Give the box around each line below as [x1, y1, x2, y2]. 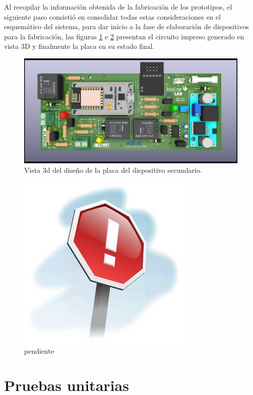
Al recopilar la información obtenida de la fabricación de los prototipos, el [4, 2, 232, 12]
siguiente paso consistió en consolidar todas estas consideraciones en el [4, 11, 221, 22]
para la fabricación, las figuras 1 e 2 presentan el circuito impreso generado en [4, 31, 244, 41]
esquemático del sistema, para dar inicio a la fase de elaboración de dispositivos [4, 21, 249, 32]
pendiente [24, 345, 54, 356]
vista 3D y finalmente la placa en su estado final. [4, 41, 155, 51]
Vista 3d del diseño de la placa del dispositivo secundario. [24, 165, 202, 175]
